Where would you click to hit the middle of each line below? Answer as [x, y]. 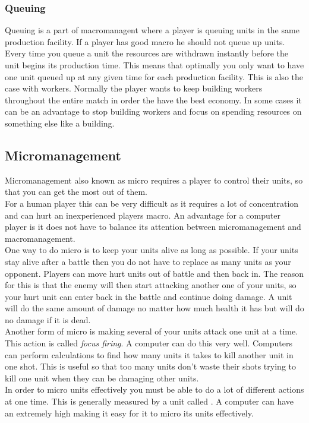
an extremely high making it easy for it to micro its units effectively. [129, 413]
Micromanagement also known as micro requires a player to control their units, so [154, 180]
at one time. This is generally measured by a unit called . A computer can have [149, 401]
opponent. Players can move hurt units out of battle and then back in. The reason [154, 273]
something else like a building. [60, 123]
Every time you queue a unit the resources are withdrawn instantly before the [147, 53]
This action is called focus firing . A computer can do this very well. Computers [149, 343]
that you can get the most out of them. [76, 192]
